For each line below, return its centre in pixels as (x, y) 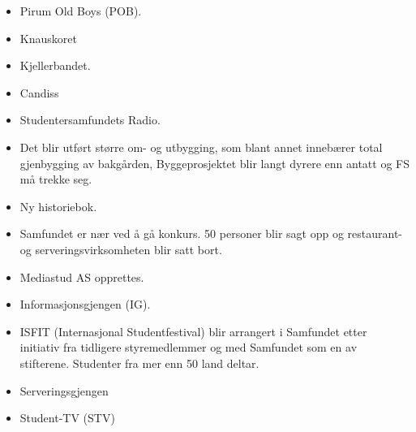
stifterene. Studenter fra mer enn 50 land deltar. (139, 363)
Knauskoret (48, 38)
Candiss (39, 92)
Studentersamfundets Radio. (90, 120)
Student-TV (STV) (67, 418)
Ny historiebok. (58, 206)
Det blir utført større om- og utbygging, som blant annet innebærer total (201, 147)
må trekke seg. (56, 179)
